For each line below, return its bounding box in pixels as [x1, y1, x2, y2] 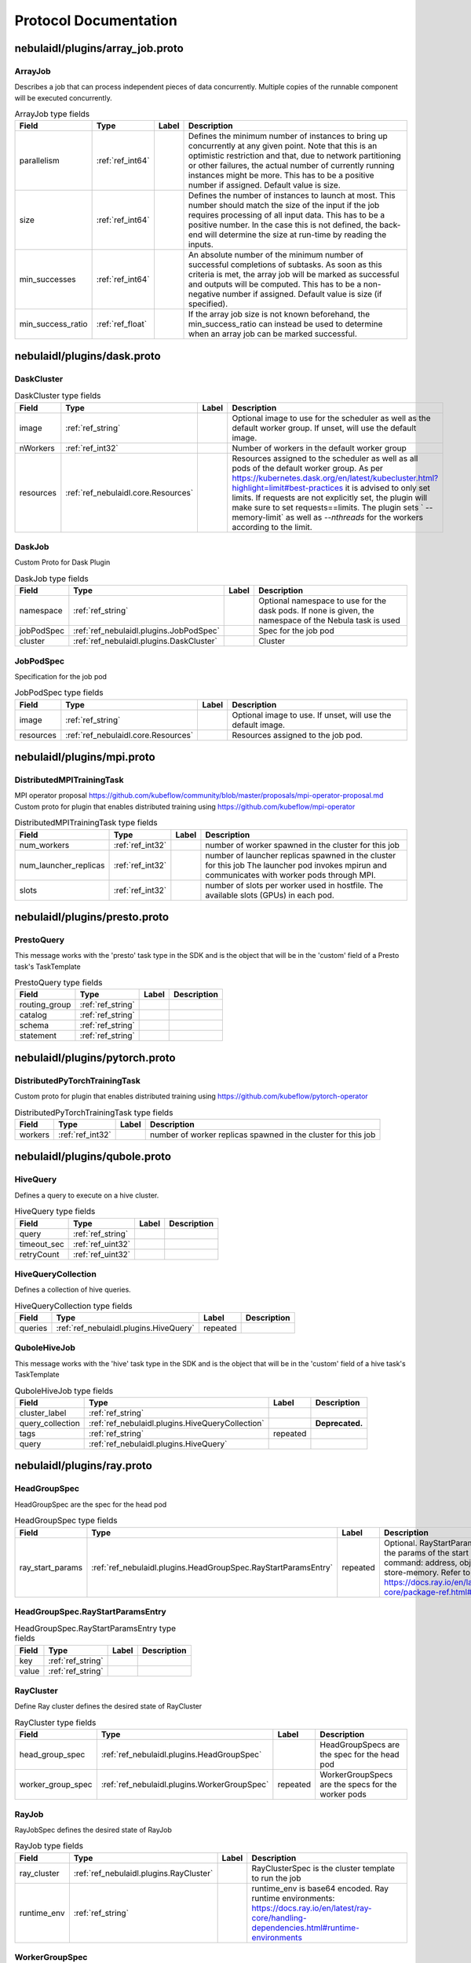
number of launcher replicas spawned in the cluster [205, 850, 396, 861]
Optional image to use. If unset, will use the [232, 709, 392, 720]
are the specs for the [319, 1779, 397, 1790]
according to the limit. [232, 521, 313, 532]
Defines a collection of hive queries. [14, 1285, 131, 1295]
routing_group [19, 1000, 71, 1011]
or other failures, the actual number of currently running [188, 160, 395, 171]
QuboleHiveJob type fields [14, 1385, 114, 1396]
